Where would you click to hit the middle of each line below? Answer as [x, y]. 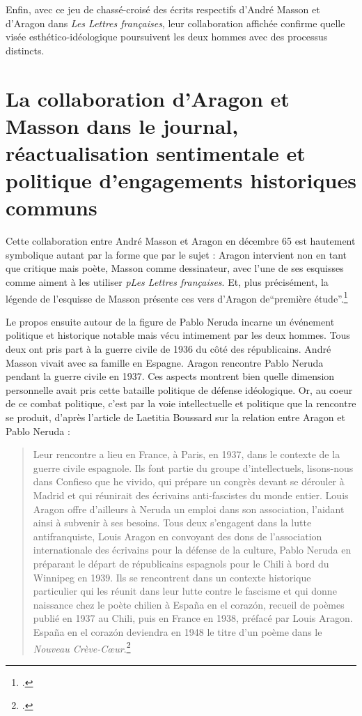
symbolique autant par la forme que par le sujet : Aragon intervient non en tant [176, 254]
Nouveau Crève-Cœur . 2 [82, 647]
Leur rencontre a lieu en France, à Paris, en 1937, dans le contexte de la [187, 454]
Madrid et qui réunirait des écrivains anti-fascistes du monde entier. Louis [191, 495]
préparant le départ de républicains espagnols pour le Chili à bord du [181, 563]
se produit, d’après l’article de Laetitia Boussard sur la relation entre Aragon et [175, 417]
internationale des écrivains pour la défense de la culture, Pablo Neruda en [192, 550]
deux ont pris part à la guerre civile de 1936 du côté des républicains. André [168, 349]
